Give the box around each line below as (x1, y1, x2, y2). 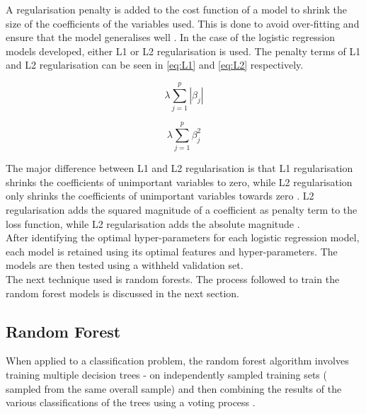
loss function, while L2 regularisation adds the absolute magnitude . (6, 216, 300, 231)
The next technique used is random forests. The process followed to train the (6, 271, 340, 286)
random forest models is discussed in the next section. (6, 285, 239, 300)
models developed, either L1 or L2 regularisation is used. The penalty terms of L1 (6, 43, 361, 58)
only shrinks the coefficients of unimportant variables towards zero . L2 (6, 188, 314, 203)
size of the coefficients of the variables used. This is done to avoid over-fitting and (6, 16, 360, 30)
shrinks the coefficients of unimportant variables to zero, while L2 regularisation (6, 174, 353, 189)
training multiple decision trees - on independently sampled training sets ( (6, 367, 327, 381)
